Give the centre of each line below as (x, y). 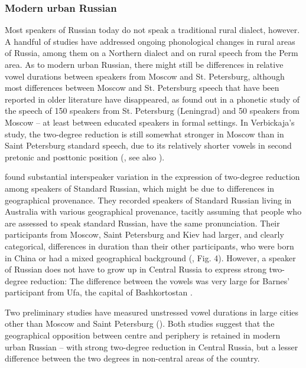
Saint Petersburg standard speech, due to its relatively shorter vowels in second (148, 145)
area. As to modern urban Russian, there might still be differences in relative (144, 64)
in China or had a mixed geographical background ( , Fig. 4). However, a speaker (150, 257)
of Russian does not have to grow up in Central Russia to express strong (136, 269)
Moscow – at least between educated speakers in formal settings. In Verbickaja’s (150, 122)
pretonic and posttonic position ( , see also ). (85, 157)
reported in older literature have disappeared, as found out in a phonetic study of (152, 99)
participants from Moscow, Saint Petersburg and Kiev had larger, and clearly (144, 234)
